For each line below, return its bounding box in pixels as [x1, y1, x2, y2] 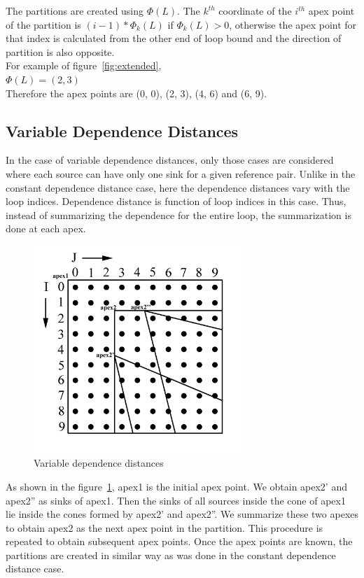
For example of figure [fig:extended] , [6, 58, 162, 73]
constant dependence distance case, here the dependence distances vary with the [6, 180, 350, 195]
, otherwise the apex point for [229, 17, 357, 31]
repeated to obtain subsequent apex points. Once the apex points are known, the [6, 534, 353, 549]
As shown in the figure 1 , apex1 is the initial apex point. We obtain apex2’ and [6, 479, 347, 493]
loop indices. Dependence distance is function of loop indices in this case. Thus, [6, 194, 346, 209]
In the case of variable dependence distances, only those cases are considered [6, 153, 334, 167]
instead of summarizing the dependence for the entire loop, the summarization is [6, 207, 351, 222]
